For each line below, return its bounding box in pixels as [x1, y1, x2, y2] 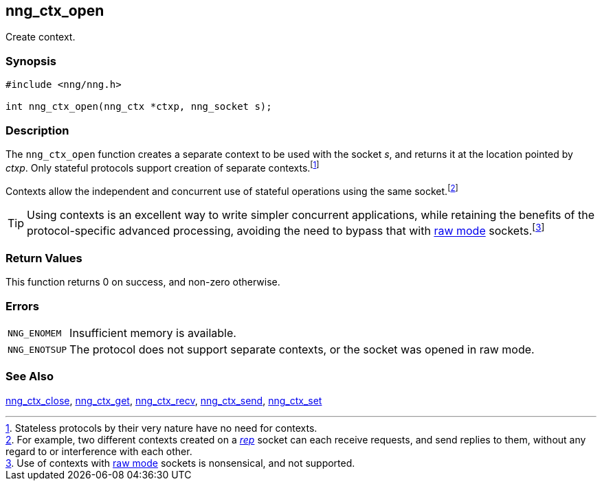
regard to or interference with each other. [5, 445, 192, 457]
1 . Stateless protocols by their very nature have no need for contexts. [5, 421, 317, 434]
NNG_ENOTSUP [8, 344, 67, 355]
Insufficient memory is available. [69, 326, 236, 340]
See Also [5, 369, 54, 384]
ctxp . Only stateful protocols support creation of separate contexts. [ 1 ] [5, 159, 320, 174]
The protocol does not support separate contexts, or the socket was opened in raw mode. [69, 343, 535, 357]
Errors [5, 299, 39, 313]
